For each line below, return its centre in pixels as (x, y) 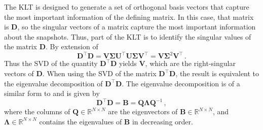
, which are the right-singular (190, 63)
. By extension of (72, 46)
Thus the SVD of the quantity (51, 63)
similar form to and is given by (52, 93)
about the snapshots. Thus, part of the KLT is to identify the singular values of (128, 36)
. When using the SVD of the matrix (99, 73)
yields (128, 63)
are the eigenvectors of (143, 111)
